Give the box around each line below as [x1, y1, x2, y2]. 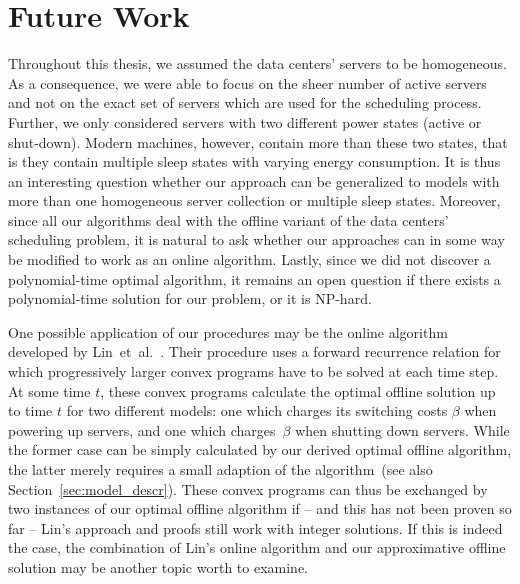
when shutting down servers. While [295, 419, 510, 440]
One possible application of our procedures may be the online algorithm [8, 321, 448, 342]
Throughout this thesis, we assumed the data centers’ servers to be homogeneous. [8, 53, 507, 74]
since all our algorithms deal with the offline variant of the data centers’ [8, 209, 449, 230]
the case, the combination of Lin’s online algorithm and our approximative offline [8, 537, 506, 558]
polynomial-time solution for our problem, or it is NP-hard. [8, 288, 372, 309]
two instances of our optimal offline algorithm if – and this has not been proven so [8, 498, 512, 519]
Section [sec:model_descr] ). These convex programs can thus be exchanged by [8, 478, 488, 499]
